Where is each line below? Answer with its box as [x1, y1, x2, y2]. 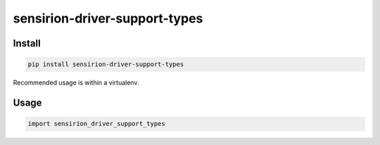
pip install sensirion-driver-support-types [27, 61, 184, 68]
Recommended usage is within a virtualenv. [13, 78, 139, 87]
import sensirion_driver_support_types [27, 120, 165, 128]
